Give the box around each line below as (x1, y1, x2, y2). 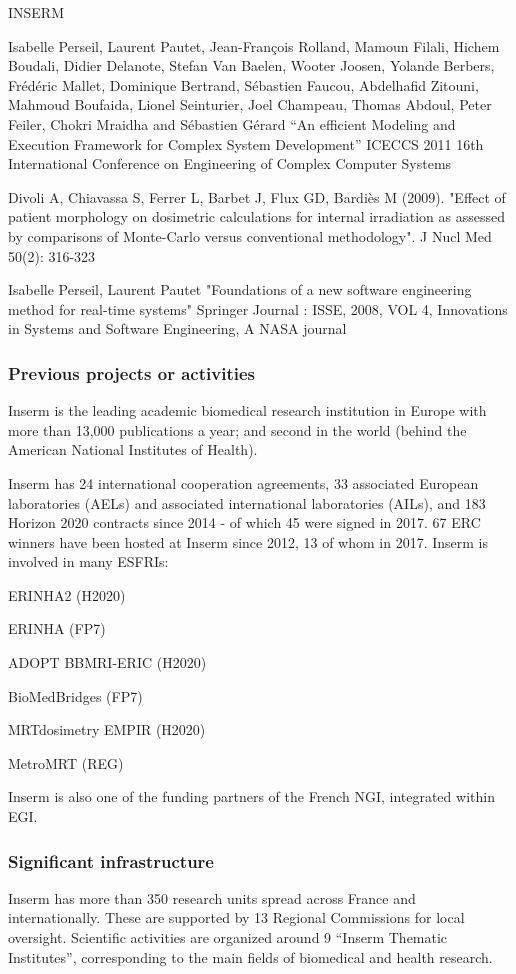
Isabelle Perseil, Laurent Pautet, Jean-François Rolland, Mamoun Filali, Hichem (8, 35, 500, 56)
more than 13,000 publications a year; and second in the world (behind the (8, 419, 467, 440)
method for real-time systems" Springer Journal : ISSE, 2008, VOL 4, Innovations (8, 298, 508, 319)
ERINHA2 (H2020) (8, 584, 126, 605)
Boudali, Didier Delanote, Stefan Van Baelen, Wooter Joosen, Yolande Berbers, (8, 55, 495, 76)
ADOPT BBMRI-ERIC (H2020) (8, 652, 207, 673)
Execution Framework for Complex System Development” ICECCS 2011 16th (8, 133, 484, 154)
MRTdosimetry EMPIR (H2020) (8, 719, 206, 740)
